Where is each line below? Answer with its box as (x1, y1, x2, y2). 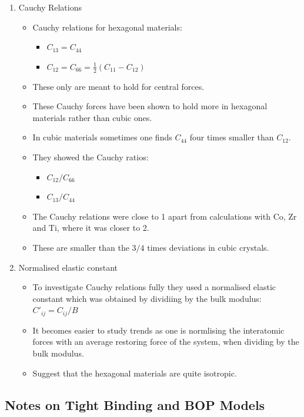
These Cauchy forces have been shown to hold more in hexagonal (32, 100, 268, 112)
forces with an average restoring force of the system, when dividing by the (32, 335, 299, 348)
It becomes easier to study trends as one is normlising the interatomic (32, 324, 285, 336)
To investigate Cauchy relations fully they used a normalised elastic (32, 281, 276, 293)
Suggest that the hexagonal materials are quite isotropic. (32, 366, 237, 379)
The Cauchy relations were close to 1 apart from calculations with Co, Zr (32, 210, 297, 222)
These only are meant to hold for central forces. (32, 80, 205, 92)
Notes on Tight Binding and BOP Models (5, 395, 265, 413)
